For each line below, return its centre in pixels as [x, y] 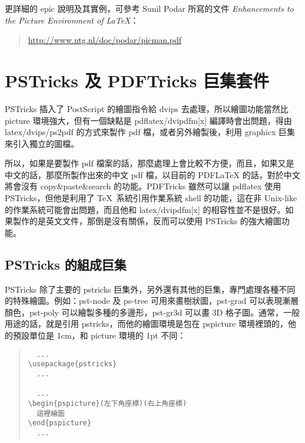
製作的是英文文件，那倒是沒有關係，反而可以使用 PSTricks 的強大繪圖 [147, 221]
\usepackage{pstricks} [72, 364]
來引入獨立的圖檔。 [42, 143]
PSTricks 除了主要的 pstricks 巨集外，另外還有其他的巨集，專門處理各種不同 [150, 289]
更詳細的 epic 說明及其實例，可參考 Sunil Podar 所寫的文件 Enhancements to [149, 8]
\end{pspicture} [60, 423]
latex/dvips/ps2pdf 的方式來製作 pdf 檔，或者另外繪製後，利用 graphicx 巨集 [150, 132]
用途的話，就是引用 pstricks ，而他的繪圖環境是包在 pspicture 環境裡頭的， [147, 324]
